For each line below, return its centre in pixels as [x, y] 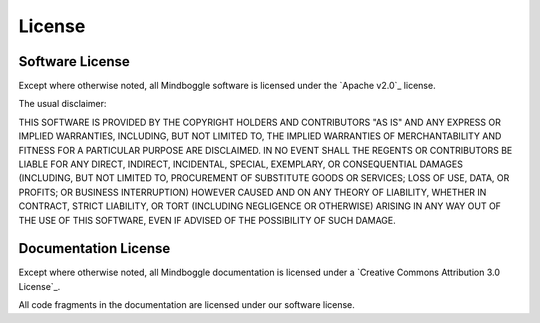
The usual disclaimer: [62, 104]
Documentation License [94, 248]
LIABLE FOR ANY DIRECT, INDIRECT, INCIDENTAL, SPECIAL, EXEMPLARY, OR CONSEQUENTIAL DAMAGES [241, 164]
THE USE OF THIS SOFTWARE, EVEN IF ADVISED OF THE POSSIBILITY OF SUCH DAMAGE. [207, 220]
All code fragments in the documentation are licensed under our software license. [186, 305]
